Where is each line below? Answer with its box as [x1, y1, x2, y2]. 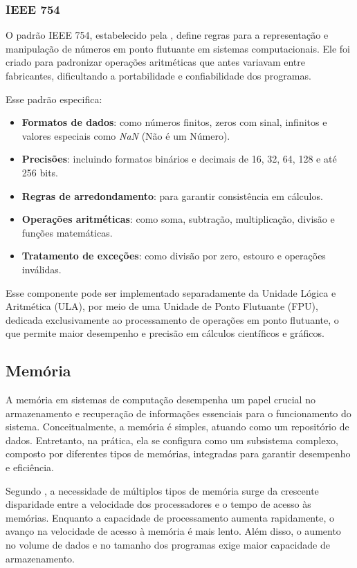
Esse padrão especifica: [6, 91, 102, 106]
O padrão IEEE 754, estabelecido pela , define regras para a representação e [6, 28, 329, 42]
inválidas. [21, 262, 62, 276]
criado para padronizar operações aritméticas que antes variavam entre [6, 55, 305, 69]
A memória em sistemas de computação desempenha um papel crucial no [6, 392, 315, 407]
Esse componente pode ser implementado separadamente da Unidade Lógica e [6, 285, 336, 300]
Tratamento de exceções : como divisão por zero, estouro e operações [21, 248, 326, 263]
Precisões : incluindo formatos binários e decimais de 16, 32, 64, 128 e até [21, 152, 337, 166]
